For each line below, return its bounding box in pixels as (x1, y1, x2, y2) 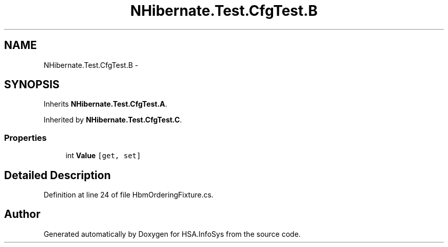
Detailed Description (4, 168, 111, 182)
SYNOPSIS (4, 78, 60, 91)
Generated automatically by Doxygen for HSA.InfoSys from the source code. (43, 229, 301, 238)
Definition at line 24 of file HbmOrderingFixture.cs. (43, 190, 214, 200)
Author (4, 208, 40, 221)
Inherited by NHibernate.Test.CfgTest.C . (43, 115, 182, 125)
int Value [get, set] (65, 151, 141, 160)
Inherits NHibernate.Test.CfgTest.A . (43, 100, 167, 109)
